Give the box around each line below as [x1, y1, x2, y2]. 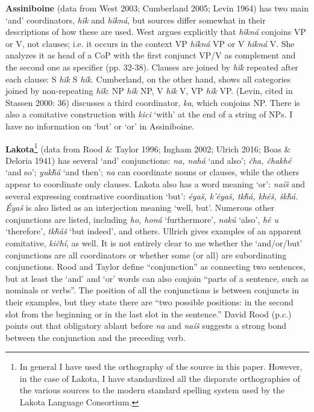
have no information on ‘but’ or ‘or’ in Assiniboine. [5, 119, 194, 132]
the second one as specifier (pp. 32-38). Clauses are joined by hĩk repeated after [5, 60, 298, 73]
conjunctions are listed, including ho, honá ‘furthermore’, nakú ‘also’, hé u [5, 213, 279, 225]
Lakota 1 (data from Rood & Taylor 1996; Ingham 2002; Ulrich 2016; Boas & [5, 140, 291, 155]
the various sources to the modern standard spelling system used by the [19, 384, 285, 396]
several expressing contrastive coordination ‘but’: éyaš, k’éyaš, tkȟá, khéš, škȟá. [5, 189, 298, 202]
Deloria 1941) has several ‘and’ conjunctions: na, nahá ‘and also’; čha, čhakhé [5, 154, 292, 166]
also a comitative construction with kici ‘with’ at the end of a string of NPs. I [5, 108, 293, 120]
